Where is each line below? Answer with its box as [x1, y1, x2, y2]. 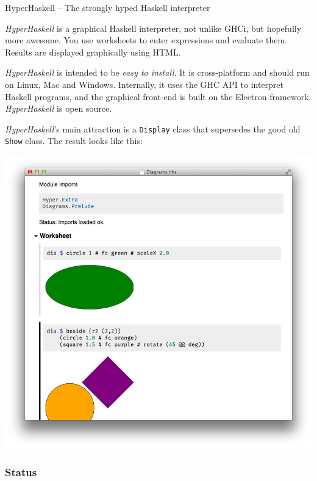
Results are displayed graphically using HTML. [5, 45, 181, 58]
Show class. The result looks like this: [5, 134, 143, 147]
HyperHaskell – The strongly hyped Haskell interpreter [5, 1, 210, 13]
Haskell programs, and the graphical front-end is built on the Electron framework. [5, 90, 312, 103]
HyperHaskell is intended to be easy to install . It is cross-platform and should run [5, 66, 310, 79]
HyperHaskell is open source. [5, 102, 112, 115]
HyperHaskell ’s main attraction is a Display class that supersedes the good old [5, 122, 301, 135]
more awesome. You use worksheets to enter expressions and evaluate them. [5, 34, 287, 46]
